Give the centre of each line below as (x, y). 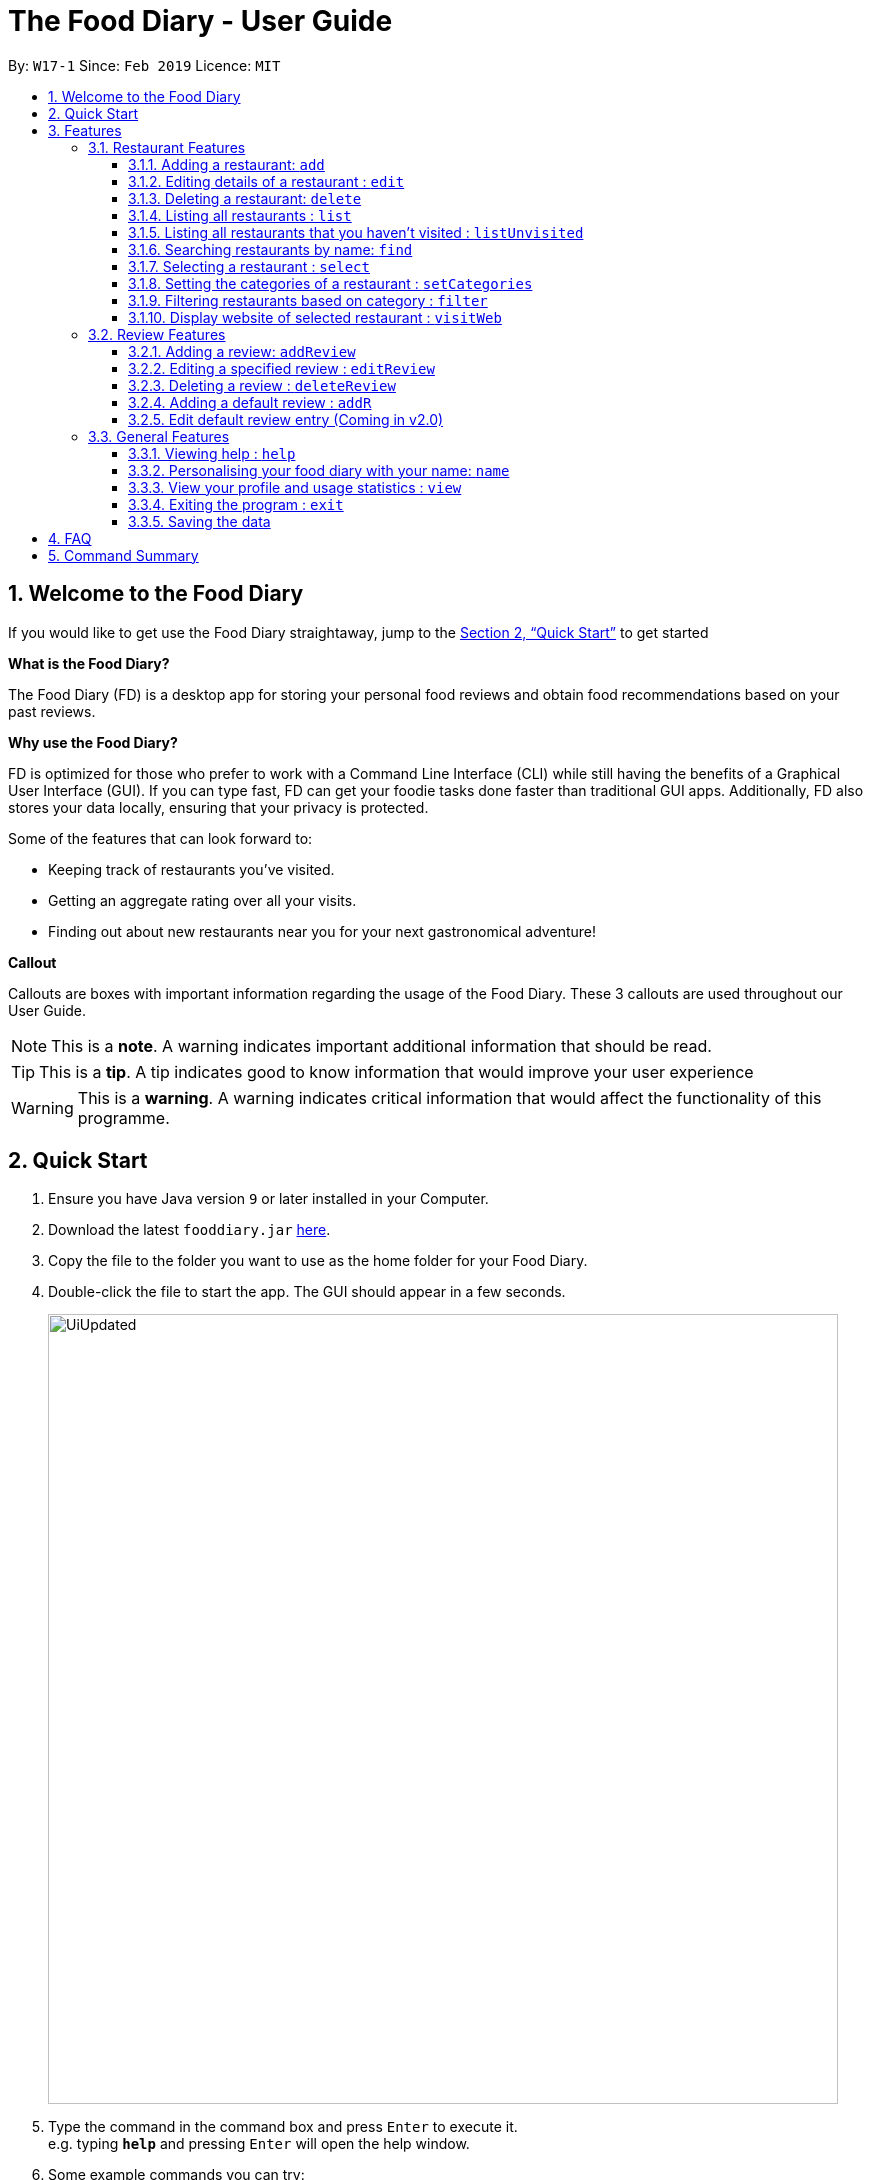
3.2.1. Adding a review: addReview (242, 351)
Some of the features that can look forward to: (160, 838)
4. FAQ (70, 538)
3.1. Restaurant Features (167, 147)
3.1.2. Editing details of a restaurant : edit (266, 181)
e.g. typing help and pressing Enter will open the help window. (259, 2144)
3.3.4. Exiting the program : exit (236, 504)
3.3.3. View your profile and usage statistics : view (295, 487)
